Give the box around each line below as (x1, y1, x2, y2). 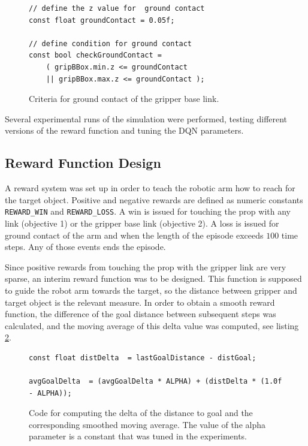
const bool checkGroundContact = (29, 51, 162, 60)
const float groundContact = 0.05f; (29, 16, 175, 25)
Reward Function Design (5, 153, 161, 172)
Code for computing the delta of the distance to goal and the (29, 406, 253, 419)
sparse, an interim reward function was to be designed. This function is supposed (5, 272, 302, 285)
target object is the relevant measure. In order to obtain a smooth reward (5, 296, 275, 308)
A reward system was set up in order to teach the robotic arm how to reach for (5, 182, 295, 194)
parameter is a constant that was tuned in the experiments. (29, 430, 247, 442)
